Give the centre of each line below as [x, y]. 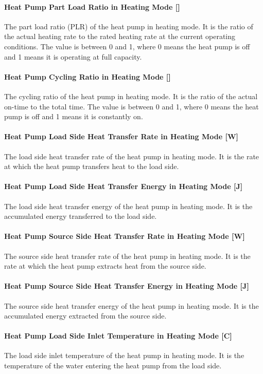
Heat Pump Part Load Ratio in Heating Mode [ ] [92, 6]
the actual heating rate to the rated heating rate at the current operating [120, 36]
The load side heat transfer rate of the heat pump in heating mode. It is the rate [132, 156]
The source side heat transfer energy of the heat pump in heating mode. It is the [131, 305]
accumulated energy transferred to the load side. [81, 216]
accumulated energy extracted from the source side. [85, 316]
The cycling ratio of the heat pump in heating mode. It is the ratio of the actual [131, 96]
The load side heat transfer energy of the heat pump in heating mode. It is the [128, 206]
